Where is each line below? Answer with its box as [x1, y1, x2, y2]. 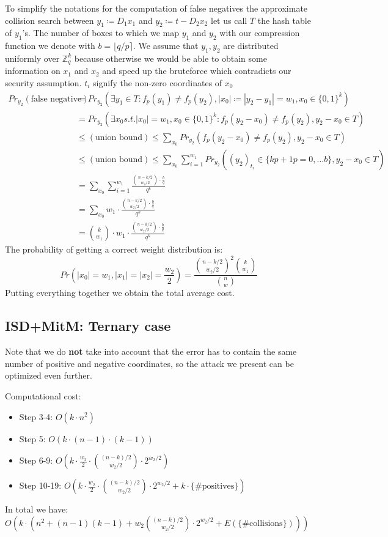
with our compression [219, 26, 300, 39]
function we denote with [5, 39, 95, 52]
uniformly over [5, 51, 60, 64]
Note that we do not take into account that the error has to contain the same [5, 345, 297, 358]
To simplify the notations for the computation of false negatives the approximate [5, 2, 308, 14]
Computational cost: [5, 389, 81, 402]
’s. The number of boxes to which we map [22, 26, 179, 39]
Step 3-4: [19, 410, 53, 423]
